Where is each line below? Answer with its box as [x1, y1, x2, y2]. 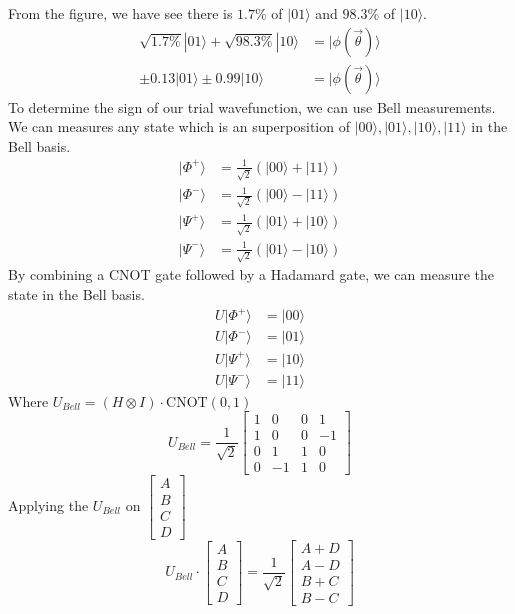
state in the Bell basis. [8, 284, 145, 305]
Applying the [8, 495, 89, 516]
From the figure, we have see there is [8, 3, 233, 23]
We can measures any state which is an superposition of [8, 116, 350, 137]
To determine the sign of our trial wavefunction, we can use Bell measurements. [8, 96, 496, 117]
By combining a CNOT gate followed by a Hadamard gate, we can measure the [8, 264, 495, 285]
